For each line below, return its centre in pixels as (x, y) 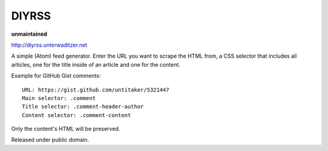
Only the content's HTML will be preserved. (66, 129)
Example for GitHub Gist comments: (56, 76)
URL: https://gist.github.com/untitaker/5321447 (96, 90)
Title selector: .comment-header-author (83, 107)
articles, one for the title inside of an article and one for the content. (96, 64)
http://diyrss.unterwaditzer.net (49, 45)
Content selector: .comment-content (77, 115)
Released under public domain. (50, 140)
